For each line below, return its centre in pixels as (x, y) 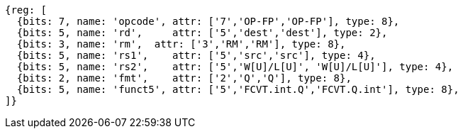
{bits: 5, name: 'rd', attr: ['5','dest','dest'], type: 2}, (202, 33)
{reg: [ (26, 10)
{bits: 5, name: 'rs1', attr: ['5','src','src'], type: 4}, (196, 55)
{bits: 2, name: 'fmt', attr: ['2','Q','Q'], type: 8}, (184, 78)
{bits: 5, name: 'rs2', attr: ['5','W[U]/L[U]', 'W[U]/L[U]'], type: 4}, (235, 67)
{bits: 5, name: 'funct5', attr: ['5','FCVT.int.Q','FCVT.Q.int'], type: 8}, (238, 89)
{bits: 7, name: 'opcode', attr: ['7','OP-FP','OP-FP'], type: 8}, (208, 21)
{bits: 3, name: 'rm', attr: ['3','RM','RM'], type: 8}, (181, 44)
